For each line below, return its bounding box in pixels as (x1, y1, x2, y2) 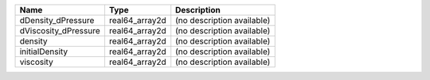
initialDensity (19, 46, 68, 57)
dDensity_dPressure (19, 15, 95, 25)
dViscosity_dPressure (19, 25, 101, 36)
